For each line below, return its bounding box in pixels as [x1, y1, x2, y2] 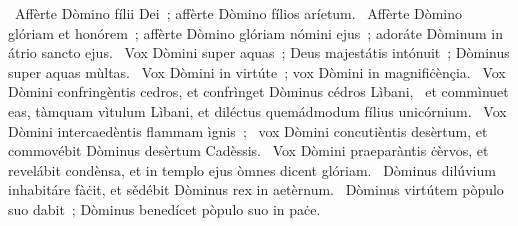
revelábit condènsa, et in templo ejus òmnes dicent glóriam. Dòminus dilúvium [8, 159, 496, 180]
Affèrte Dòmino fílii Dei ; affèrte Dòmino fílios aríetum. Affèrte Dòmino [14, 3, 463, 23]
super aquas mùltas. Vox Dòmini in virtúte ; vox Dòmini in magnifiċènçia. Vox [8, 61, 506, 82]
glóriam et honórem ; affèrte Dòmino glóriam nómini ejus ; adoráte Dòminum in [8, 22, 503, 43]
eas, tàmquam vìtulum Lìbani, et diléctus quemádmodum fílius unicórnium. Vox [8, 100, 507, 121]
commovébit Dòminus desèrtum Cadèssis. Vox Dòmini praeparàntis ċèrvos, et [8, 140, 489, 161]
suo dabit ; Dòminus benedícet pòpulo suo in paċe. [8, 198, 321, 219]
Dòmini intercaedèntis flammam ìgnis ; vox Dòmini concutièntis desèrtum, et [8, 120, 488, 141]
